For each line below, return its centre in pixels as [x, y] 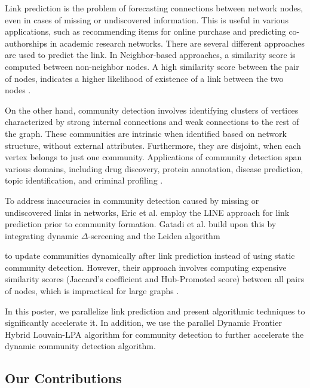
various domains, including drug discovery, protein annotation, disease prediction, [154, 168]
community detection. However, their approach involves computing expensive [146, 267]
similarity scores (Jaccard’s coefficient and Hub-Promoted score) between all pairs [155, 279]
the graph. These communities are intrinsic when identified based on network [146, 133]
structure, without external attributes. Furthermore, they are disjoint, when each [153, 145]
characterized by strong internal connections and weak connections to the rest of [152, 122]
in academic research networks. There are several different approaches [177, 43]
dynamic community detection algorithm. [80, 346]
